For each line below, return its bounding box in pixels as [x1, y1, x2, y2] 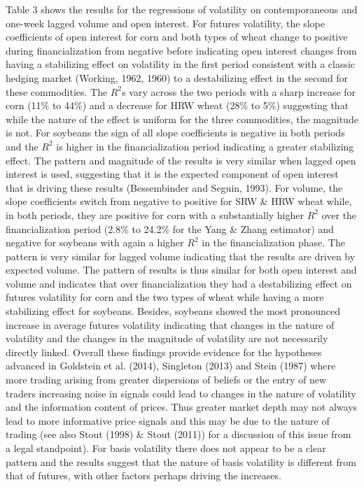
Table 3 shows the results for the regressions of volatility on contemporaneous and [6, 2, 358, 16]
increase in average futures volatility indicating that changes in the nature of [6, 317, 335, 332]
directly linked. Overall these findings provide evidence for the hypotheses [6, 344, 322, 359]
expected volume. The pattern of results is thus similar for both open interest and [6, 262, 357, 277]
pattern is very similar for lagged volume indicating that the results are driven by [6, 248, 356, 263]
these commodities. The [6, 84, 108, 99]
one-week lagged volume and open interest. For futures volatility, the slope [6, 15, 325, 30]
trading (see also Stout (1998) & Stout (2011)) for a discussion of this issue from [6, 427, 351, 442]
